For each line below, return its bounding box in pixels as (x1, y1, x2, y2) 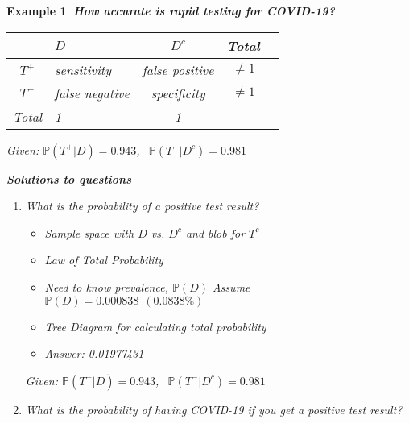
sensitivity (54, 60, 111, 79)
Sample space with (44, 224, 134, 241)
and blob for (185, 224, 246, 241)
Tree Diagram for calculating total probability (44, 317, 266, 334)
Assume (212, 278, 250, 295)
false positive (142, 60, 214, 79)
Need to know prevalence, (44, 278, 168, 295)
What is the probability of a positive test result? (25, 197, 259, 214)
